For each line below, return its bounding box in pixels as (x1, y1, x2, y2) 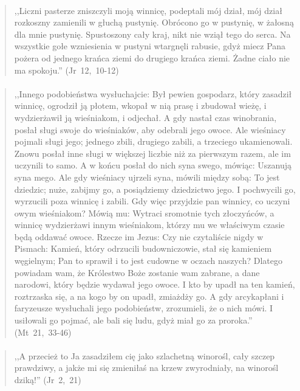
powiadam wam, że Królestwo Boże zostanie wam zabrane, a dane (14, 266, 260, 279)
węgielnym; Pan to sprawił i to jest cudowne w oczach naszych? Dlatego (14, 254, 283, 267)
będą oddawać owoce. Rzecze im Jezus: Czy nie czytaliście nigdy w (14, 230, 264, 243)
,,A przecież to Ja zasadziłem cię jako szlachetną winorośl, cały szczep (14, 349, 275, 362)
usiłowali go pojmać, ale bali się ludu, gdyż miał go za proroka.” (14, 314, 253, 327)
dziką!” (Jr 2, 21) (14, 373, 81, 386)
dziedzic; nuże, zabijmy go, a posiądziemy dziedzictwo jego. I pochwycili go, (14, 182, 296, 195)
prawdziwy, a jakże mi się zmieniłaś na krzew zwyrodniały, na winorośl (14, 361, 279, 374)
